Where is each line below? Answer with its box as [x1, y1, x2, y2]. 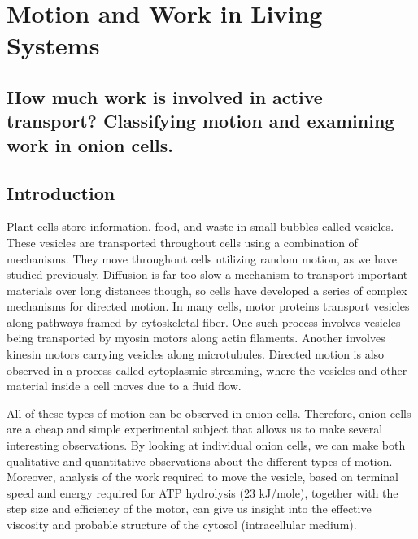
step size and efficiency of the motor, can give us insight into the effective [7, 500, 372, 517]
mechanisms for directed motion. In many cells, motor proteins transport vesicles [7, 298, 410, 315]
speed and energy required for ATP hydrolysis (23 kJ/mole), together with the [7, 484, 398, 501]
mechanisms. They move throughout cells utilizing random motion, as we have [7, 250, 397, 267]
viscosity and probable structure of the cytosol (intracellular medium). [7, 516, 357, 533]
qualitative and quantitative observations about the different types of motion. [7, 452, 393, 469]
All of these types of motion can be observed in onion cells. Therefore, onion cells [7, 404, 411, 421]
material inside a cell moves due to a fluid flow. [7, 377, 242, 394]
